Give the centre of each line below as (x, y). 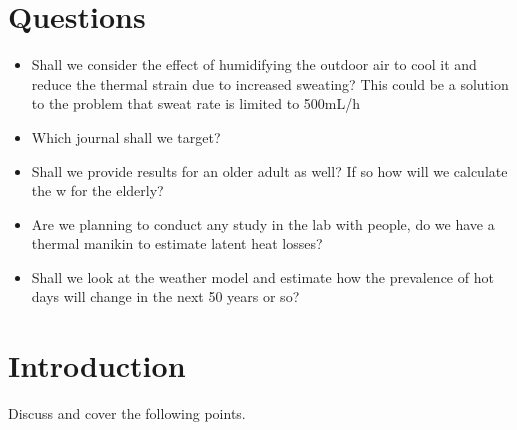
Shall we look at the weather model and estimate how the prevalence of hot (262, 276)
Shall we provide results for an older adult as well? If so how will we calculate (269, 170)
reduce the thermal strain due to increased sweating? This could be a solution (270, 83)
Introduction (97, 365)
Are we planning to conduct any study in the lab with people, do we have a (263, 223)
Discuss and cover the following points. (127, 413)
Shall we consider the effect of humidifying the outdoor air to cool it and (254, 64)
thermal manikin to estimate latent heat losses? (177, 243)
